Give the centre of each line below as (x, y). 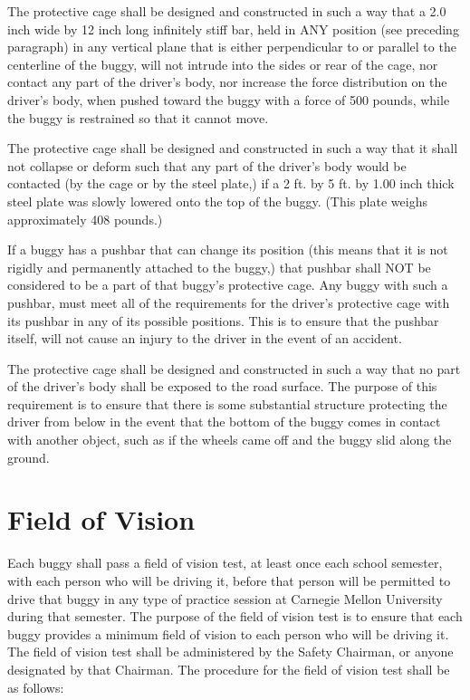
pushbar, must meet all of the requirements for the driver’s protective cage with (229, 302)
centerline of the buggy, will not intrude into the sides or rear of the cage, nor (223, 64)
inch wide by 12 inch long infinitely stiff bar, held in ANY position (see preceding (233, 29)
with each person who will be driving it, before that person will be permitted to (229, 580)
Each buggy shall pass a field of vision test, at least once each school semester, (225, 563)
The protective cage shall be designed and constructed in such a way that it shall (233, 148)
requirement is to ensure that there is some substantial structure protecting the (227, 403)
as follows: (36, 687)
